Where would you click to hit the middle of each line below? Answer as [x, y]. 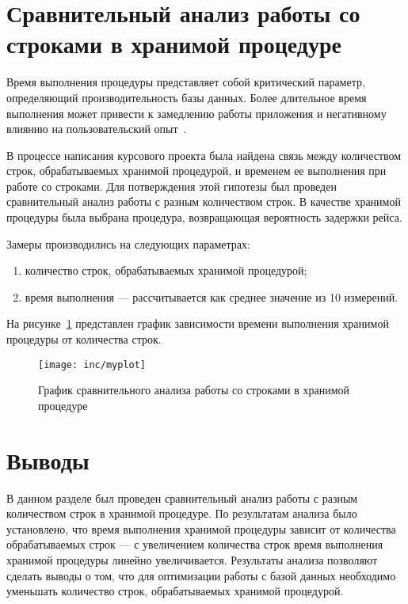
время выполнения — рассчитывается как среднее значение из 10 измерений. [212, 296]
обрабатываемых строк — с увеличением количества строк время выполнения [195, 544]
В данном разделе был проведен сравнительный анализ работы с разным [182, 498]
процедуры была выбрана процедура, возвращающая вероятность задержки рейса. [204, 217]
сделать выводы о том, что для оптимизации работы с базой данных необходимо [201, 575]
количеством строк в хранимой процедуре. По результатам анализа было [182, 513]
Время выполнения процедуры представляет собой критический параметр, [186, 82]
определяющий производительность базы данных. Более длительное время [187, 97]
